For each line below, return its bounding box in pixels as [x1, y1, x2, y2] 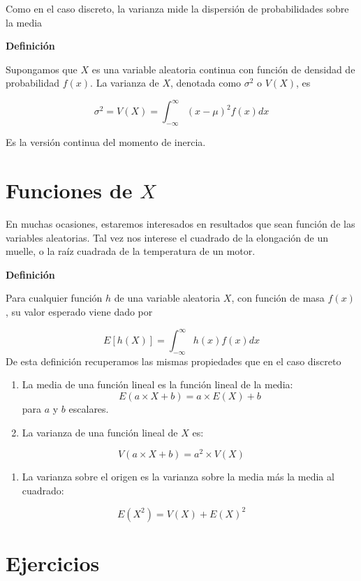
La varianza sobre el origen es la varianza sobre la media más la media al [22, 469, 334, 484]
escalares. [68, 402, 109, 416]
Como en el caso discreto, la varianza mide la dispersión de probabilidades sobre [6, 1, 349, 15]
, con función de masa [231, 290, 325, 305]
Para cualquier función [6, 290, 103, 305]
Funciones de [6, 176, 133, 205]
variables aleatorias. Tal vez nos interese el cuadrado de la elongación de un [6, 230, 329, 244]
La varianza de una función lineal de [22, 425, 178, 439]
